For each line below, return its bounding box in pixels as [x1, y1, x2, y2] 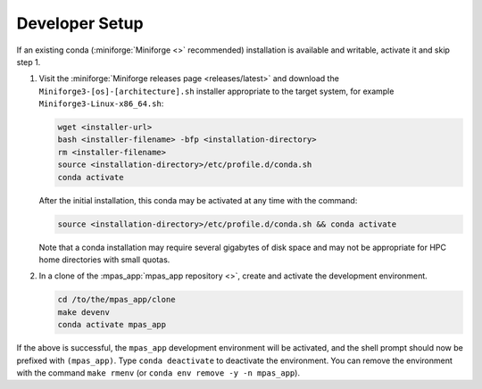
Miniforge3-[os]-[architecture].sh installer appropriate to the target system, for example [38, 86, 395, 96]
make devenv [57, 307, 111, 317]
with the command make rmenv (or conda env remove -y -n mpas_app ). [16, 367, 301, 378]
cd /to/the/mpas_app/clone [57, 294, 176, 305]
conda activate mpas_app [57, 319, 167, 330]
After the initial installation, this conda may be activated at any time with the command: [38, 194, 358, 205]
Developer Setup [16, 13, 144, 33]
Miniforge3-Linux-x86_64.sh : [38, 98, 164, 109]
